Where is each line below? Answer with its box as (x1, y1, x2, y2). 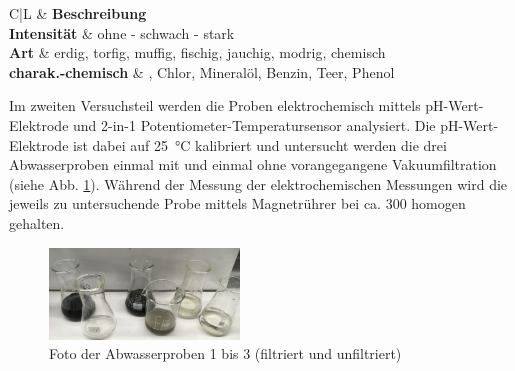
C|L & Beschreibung (9, 3, 147, 23)
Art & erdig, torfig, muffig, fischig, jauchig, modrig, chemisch (9, 42, 386, 63)
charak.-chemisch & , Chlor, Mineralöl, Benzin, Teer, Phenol (9, 61, 395, 82)
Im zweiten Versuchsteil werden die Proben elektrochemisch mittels (9, 95, 421, 116)
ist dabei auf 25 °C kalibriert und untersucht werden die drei (73, 134, 447, 155)
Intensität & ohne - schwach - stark (9, 22, 235, 43)
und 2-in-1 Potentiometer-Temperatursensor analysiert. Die (73, 114, 436, 135)
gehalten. (9, 212, 65, 233)
